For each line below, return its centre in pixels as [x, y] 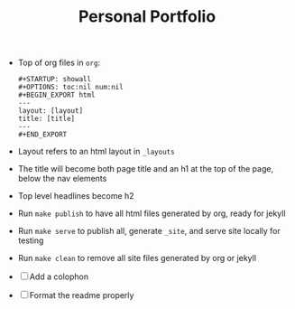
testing [31, 240]
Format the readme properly [82, 295]
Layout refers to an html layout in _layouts [96, 152]
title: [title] [46, 119]
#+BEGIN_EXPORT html [56, 95]
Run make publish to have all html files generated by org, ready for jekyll [152, 213]
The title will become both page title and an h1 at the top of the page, [145, 169]
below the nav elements [62, 179]
